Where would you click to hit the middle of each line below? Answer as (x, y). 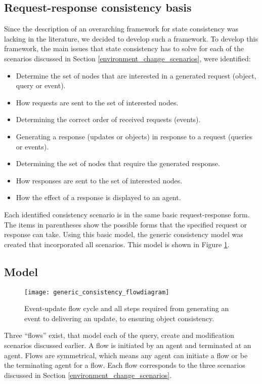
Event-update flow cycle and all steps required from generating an (127, 308)
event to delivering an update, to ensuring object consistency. (119, 318)
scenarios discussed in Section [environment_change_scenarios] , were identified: (127, 58)
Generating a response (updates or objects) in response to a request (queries (134, 136)
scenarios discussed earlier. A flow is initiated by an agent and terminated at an (128, 345)
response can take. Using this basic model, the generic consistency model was (124, 234)
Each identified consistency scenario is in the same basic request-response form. (127, 214)
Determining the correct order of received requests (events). (108, 119)
